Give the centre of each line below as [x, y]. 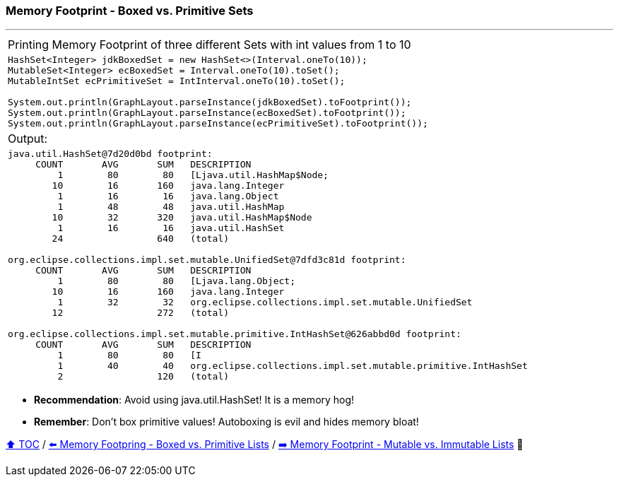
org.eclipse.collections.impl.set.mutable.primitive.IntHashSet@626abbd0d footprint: [235, 334]
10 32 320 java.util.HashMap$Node [182, 218]
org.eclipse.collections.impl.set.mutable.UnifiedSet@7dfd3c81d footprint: [207, 260]
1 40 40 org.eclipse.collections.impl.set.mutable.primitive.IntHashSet [293, 366]
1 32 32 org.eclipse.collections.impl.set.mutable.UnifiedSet [265, 302]
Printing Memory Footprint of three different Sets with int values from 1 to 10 [210, 45]
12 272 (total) [141, 313]
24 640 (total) [141, 239]
